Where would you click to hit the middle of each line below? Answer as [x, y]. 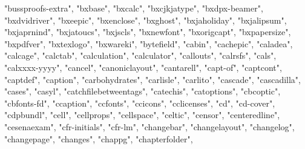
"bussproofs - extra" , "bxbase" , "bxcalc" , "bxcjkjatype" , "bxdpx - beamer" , [134, 8]
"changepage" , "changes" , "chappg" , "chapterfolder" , [99, 138]
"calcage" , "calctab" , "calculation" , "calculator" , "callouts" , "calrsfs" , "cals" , [140, 55]
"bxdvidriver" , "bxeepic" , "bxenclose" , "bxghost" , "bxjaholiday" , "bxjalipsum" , [146, 20]
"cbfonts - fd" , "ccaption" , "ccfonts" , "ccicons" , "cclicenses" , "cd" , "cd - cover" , [140, 103]
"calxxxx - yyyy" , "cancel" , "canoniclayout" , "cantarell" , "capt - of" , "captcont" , [143, 67]
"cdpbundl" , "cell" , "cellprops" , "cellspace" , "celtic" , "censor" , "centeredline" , [142, 115]
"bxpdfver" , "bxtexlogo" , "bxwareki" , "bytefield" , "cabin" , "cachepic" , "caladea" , [149, 43]
